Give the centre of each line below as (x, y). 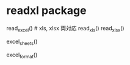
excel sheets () (22, 42)
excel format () (22, 55)
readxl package (46, 11)
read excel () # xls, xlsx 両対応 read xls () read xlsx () (65, 29)
